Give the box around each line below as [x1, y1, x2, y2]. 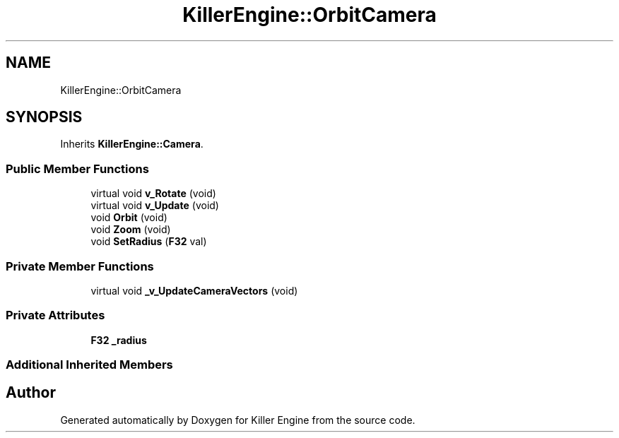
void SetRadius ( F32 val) [90, 235, 207, 248]
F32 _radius [90, 333, 147, 346]
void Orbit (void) [90, 211, 167, 224]
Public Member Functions [6, 161, 149, 176]
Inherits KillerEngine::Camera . [60, 138, 204, 150]
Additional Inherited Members [6, 357, 173, 372]
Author [6, 384, 56, 402]
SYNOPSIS [6, 108, 83, 126]
